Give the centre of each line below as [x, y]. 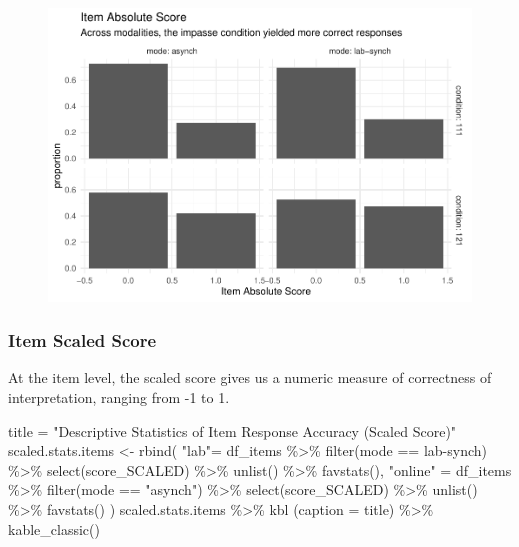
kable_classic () [54, 528]
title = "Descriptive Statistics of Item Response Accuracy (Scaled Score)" [232, 430]
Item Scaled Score [82, 340]
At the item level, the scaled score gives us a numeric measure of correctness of [250, 377]
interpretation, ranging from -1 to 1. [119, 396]
